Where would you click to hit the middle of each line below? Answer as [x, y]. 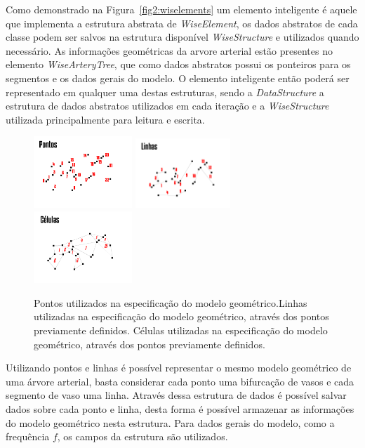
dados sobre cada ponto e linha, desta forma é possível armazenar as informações [180, 408]
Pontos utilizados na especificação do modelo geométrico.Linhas [171, 302]
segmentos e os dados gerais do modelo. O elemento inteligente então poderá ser [178, 78]
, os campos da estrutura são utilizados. [142, 436]
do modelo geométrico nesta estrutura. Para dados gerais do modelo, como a [170, 422]
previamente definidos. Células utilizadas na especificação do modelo [181, 330]
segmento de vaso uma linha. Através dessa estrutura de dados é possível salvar [176, 395]
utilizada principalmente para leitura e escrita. [105, 119]
